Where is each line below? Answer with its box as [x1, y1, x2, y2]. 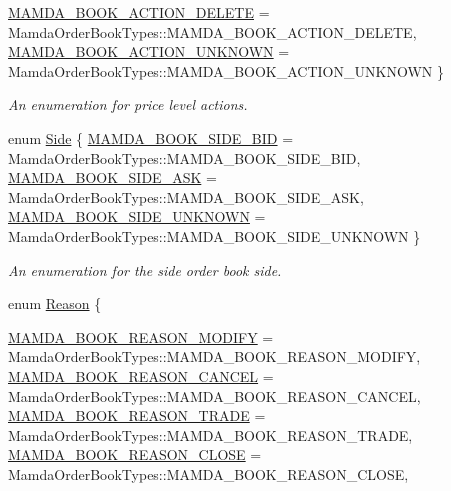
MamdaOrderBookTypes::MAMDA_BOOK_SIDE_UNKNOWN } [8, 225, 421, 246]
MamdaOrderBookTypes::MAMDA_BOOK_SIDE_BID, [8, 147, 361, 168]
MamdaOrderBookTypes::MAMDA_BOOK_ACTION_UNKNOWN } [8, 60, 444, 81]
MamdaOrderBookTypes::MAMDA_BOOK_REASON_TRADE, [8, 424, 413, 445]
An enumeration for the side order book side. [8, 259, 282, 280]
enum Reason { [8, 293, 102, 314]
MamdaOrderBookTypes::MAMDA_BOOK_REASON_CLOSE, [8, 463, 409, 484]
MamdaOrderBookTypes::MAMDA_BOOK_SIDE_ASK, [8, 186, 364, 207]
